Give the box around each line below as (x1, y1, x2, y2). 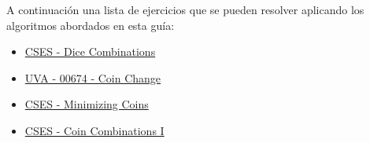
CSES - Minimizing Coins (24, 96, 149, 112)
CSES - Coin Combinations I (24, 122, 165, 138)
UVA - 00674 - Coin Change (24, 69, 161, 86)
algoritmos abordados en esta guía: (6, 16, 175, 33)
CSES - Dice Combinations (24, 43, 156, 60)
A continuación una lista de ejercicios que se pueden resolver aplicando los (6, 2, 364, 17)
